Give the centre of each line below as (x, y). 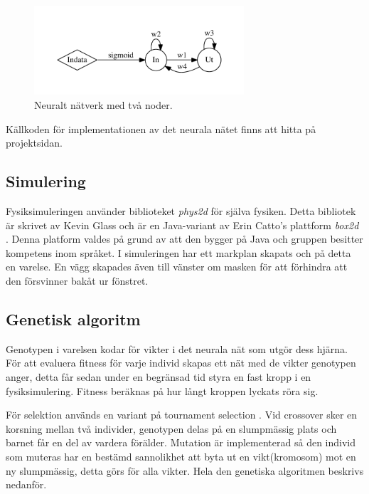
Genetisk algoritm (73, 319)
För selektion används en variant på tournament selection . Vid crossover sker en (182, 415)
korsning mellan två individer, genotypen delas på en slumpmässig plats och (171, 428)
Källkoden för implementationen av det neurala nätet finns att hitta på (161, 128)
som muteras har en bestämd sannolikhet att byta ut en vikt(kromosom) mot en (181, 456)
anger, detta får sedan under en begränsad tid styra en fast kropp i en (159, 376)
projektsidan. (34, 143)
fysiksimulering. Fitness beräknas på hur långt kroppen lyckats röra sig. (162, 390)
